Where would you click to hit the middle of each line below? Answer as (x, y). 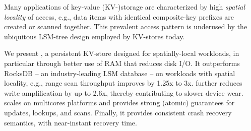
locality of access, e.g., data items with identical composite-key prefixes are (119, 16)
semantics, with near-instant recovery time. (71, 122)
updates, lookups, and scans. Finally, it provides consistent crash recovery (118, 112)
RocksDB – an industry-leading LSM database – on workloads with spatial (120, 73)
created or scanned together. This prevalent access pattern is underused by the (126, 26)
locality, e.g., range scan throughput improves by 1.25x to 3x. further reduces (123, 83)
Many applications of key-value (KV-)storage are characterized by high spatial (124, 7)
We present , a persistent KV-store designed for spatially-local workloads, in (122, 53)
